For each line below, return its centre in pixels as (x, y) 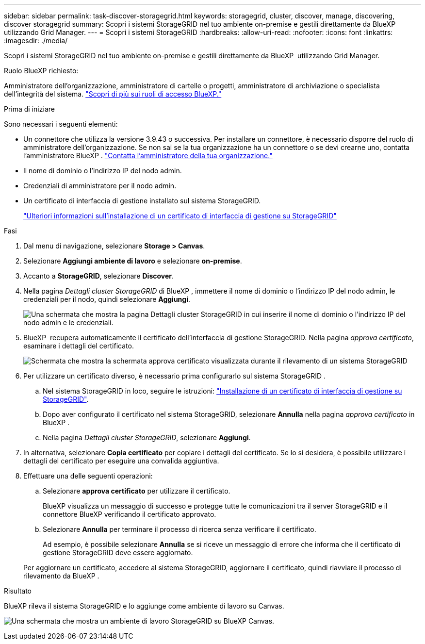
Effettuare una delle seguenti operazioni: (88, 476)
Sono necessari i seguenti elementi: (61, 124)
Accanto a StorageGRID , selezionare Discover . (99, 276)
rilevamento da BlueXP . (61, 576)
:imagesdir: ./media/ (36, 41)
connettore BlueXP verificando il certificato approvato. (130, 514)
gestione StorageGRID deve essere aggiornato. (118, 553)
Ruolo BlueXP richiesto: (41, 71)
